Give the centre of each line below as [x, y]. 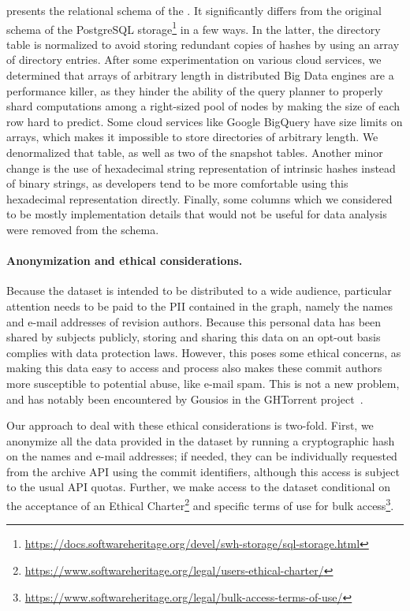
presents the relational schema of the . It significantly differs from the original [194, 10]
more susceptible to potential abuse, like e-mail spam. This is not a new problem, [203, 383]
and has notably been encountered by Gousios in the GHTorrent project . [185, 399]
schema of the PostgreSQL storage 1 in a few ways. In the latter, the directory [194, 28]
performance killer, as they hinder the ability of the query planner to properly [195, 90]
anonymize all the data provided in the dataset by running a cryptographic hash [201, 440]
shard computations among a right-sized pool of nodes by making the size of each [203, 106]
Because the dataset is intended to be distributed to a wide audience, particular [199, 291]
